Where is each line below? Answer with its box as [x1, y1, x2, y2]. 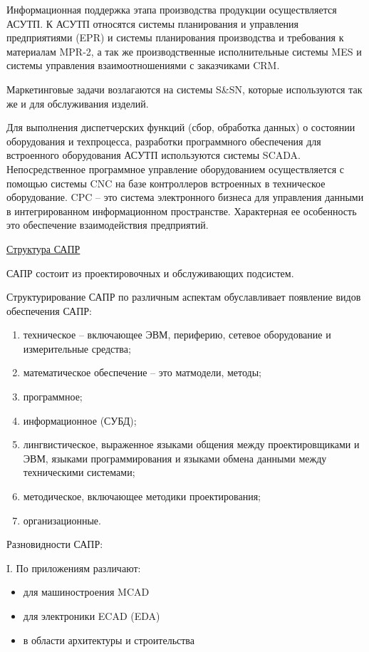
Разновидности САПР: [6, 537, 103, 552]
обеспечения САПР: [6, 303, 92, 318]
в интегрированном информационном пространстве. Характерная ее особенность [6, 203, 357, 218]
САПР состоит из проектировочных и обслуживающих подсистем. [6, 265, 294, 280]
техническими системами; [23, 465, 135, 480]
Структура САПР [6, 241, 80, 256]
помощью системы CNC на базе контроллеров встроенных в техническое [6, 175, 326, 190]
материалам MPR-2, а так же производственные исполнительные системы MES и [6, 43, 362, 58]
